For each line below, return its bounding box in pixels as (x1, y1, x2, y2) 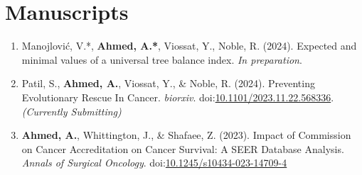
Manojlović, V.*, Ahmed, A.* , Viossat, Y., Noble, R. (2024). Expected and (21, 38, 357, 53)
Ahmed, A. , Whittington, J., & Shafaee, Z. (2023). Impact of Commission (21, 128, 351, 142)
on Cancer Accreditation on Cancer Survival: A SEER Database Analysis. (21, 141, 344, 156)
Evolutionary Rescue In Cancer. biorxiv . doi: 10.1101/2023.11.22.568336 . (21, 89, 334, 104)
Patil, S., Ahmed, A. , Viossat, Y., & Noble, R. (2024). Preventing (21, 76, 315, 91)
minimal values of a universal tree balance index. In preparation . (21, 52, 302, 67)
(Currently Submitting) (21, 103, 122, 118)
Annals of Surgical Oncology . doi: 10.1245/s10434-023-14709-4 (21, 155, 287, 170)
